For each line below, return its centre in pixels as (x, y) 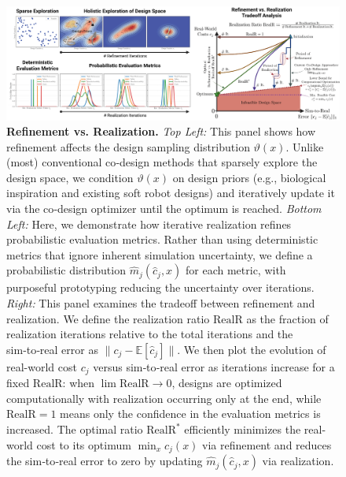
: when (79, 383)
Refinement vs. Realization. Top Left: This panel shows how (161, 131)
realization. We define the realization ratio (108, 318)
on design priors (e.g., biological (249, 177)
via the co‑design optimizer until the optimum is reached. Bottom (164, 209)
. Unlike (305, 146)
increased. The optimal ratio (75, 429)
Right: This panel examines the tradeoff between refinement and (161, 303)
